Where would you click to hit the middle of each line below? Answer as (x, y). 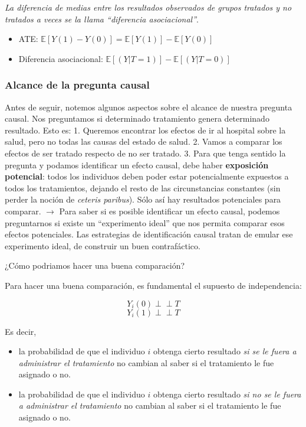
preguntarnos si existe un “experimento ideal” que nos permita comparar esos (145, 222)
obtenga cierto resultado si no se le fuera (227, 394)
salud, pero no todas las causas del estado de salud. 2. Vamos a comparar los (144, 141)
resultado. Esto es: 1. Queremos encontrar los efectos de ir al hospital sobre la (145, 130)
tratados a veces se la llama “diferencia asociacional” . (102, 19)
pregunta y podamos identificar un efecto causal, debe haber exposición (137, 164)
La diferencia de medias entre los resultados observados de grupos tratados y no (148, 7)
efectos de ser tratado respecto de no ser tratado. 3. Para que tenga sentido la (145, 153)
